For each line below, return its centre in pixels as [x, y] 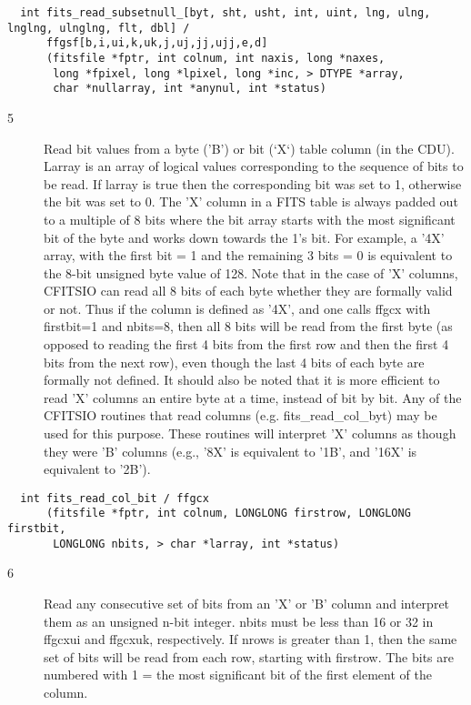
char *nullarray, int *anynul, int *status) [190, 89]
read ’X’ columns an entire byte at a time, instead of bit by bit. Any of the [253, 397]
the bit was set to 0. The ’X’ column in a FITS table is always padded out [251, 201]
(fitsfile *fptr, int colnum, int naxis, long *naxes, [215, 58]
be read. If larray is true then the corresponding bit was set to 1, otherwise [253, 183]
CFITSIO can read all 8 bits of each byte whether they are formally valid [248, 291]
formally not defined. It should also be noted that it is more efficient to [242, 380]
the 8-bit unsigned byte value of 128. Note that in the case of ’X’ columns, [251, 272]
